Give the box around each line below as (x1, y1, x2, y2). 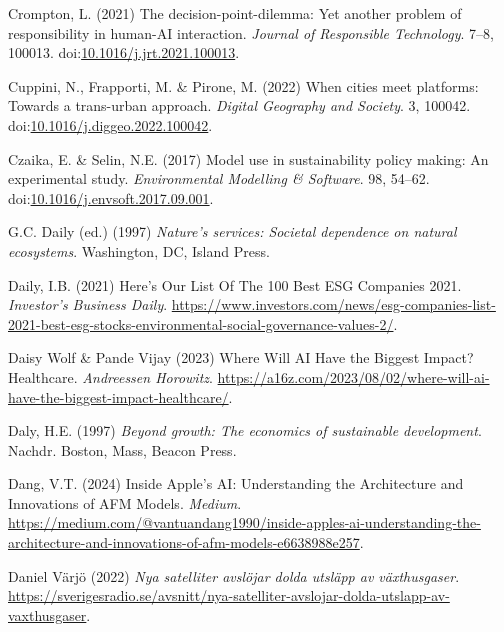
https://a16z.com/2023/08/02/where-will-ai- (217, 366, 490, 387)
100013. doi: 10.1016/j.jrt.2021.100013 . (8, 42, 240, 63)
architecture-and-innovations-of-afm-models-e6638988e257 (8, 532, 360, 553)
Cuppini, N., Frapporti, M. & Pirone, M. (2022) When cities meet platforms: (8, 75, 479, 96)
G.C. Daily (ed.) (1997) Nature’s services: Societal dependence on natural (8, 221, 457, 242)
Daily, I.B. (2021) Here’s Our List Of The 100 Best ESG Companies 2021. (8, 274, 462, 295)
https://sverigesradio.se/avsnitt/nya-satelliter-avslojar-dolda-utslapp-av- (8, 585, 450, 606)
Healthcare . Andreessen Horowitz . (8, 366, 213, 387)
